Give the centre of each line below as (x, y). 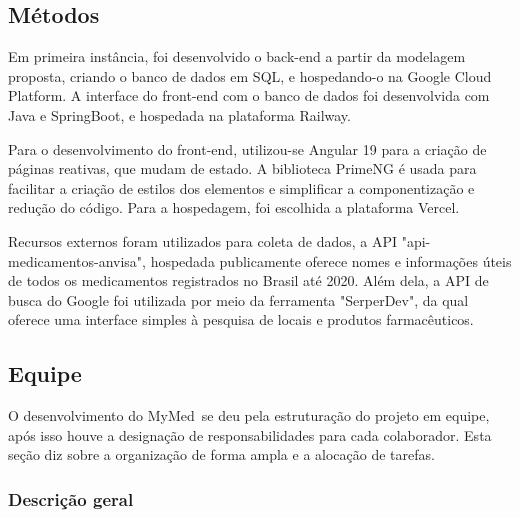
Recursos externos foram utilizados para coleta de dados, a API (203, 240)
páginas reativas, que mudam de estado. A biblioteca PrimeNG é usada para (242, 168)
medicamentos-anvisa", (77, 260)
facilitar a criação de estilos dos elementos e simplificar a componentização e (241, 187)
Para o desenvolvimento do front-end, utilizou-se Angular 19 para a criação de (247, 148)
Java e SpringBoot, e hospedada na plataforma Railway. (179, 114)
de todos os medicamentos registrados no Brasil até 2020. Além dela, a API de (248, 280)
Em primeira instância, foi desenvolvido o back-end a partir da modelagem (237, 56)
